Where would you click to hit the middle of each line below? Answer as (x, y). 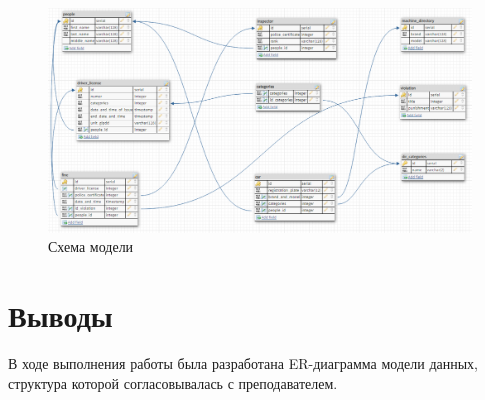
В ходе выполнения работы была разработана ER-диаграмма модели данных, (243, 363)
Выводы (60, 315)
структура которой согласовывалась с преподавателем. (173, 382)
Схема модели (91, 246)
